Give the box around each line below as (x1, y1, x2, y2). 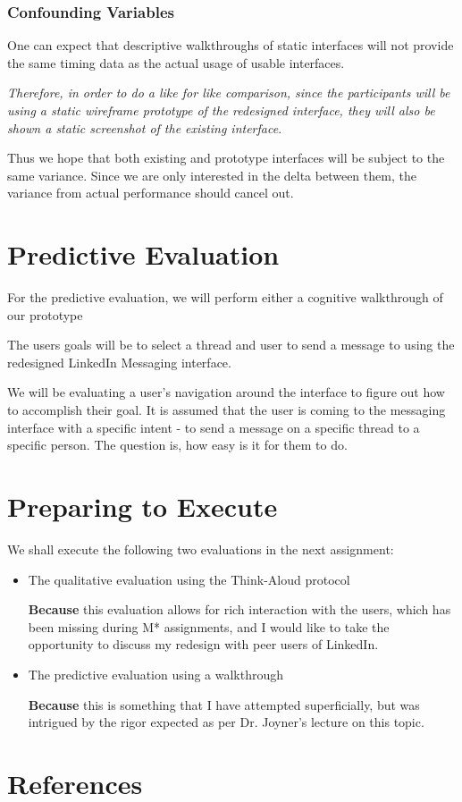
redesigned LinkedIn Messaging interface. (7, 352, 231, 371)
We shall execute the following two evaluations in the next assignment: (7, 539, 394, 558)
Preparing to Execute (7, 488, 278, 525)
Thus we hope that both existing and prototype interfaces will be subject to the (7, 148, 445, 167)
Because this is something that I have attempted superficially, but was (28, 695, 420, 713)
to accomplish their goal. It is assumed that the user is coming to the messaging (7, 401, 446, 419)
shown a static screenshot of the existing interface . (7, 118, 282, 137)
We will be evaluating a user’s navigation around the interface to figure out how (7, 383, 445, 401)
